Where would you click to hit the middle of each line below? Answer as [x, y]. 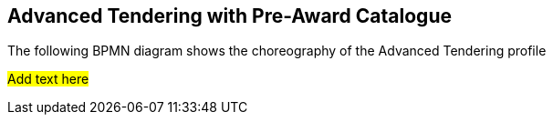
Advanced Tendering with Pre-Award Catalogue [230, 16]
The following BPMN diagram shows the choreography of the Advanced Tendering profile [277, 51]
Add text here [48, 79]
